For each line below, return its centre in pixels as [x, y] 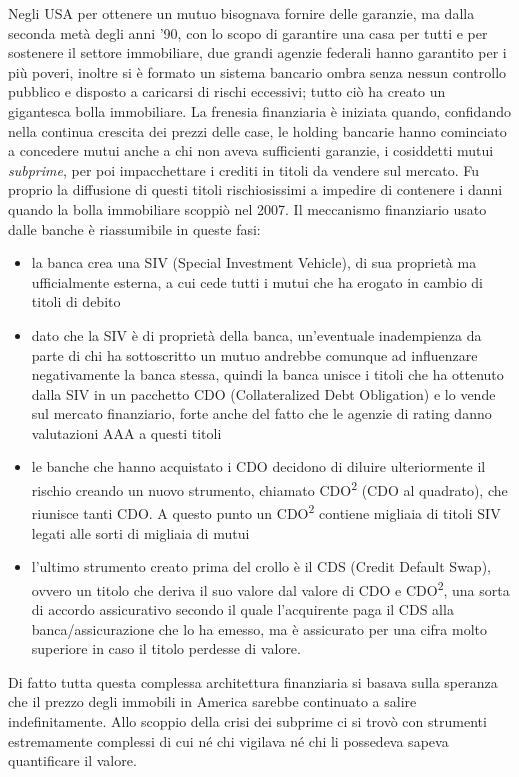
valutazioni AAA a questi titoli [126, 432]
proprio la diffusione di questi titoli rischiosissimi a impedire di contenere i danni [255, 189]
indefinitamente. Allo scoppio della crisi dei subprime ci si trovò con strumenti [247, 720]
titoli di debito [76, 301]
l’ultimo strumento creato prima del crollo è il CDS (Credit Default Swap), [261, 566]
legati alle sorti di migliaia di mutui [140, 532]
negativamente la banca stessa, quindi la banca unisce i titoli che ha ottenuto [267, 374]
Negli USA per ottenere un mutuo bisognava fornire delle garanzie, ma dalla [241, 13]
